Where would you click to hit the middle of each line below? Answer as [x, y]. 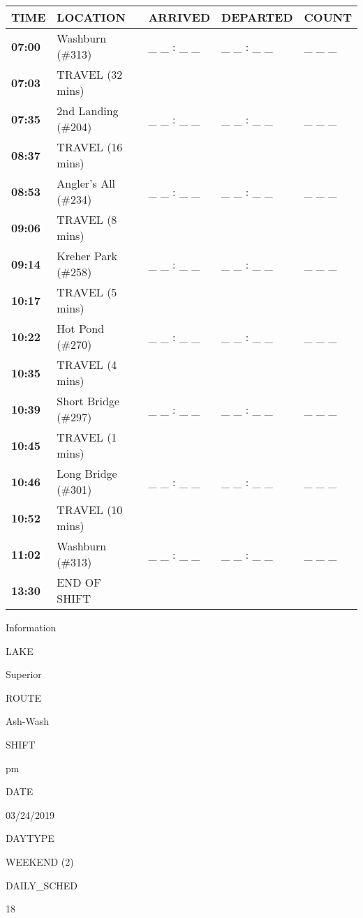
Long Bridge [87, 473]
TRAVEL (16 [90, 147]
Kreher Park [87, 256]
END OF [79, 582]
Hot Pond [81, 328]
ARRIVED [179, 17]
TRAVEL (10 [90, 510]
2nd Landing [88, 111]
